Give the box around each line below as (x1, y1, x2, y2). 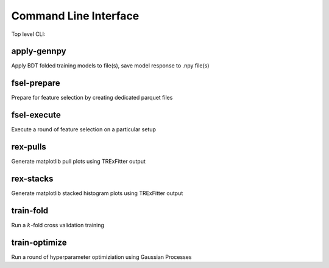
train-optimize (11, 237, 67, 247)
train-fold (11, 205, 49, 216)
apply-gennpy (11, 46, 66, 57)
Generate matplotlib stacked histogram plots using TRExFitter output (11, 190, 183, 197)
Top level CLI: (11, 30, 46, 38)
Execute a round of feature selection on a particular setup (11, 126, 157, 133)
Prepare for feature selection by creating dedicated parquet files (11, 94, 173, 101)
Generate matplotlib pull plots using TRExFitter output (11, 158, 146, 165)
